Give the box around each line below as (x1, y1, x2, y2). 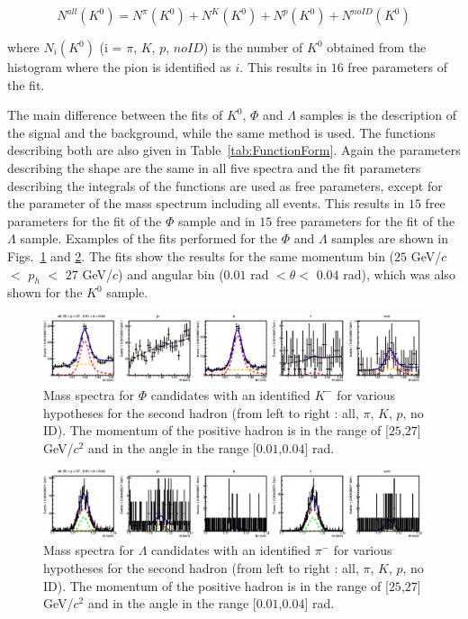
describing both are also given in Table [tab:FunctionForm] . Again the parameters (7, 141, 461, 159)
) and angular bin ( (118, 264, 224, 283)
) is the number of (202, 38, 303, 56)
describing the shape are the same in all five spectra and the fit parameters (7, 158, 421, 177)
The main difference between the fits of (7, 105, 223, 124)
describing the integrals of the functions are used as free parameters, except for (7, 176, 443, 195)
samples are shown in (331, 229, 449, 248)
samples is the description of (300, 105, 457, 124)
